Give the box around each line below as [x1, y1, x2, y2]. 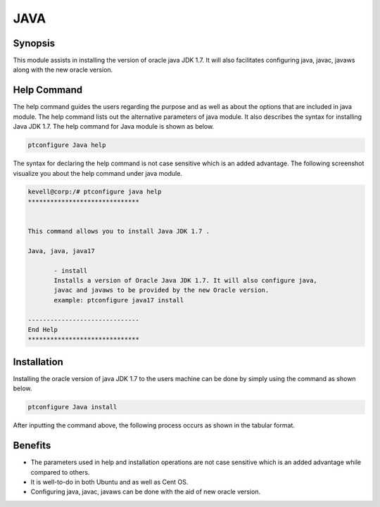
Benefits [13, 439, 51, 451]
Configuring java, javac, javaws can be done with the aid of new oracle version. [30, 487, 260, 496]
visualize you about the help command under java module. [13, 169, 183, 177]
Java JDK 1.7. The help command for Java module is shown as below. [13, 122, 215, 131]
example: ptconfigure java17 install [53, 296, 184, 304]
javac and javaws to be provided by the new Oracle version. [53, 286, 270, 295]
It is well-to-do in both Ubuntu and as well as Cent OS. [30, 477, 189, 486]
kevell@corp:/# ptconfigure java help [27, 188, 162, 196]
